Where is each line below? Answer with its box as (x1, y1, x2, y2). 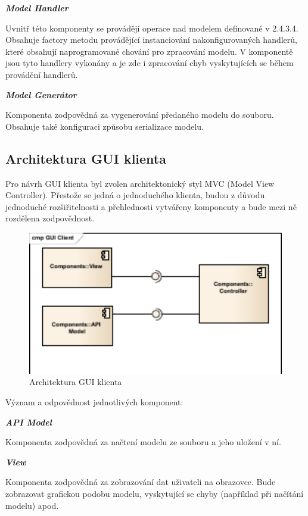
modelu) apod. (5, 499, 59, 511)
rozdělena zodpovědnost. (5, 212, 95, 224)
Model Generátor (5, 88, 77, 101)
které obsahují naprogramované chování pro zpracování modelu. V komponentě (5, 45, 293, 57)
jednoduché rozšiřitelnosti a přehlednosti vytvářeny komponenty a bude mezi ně (5, 200, 297, 212)
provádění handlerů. (5, 68, 78, 80)
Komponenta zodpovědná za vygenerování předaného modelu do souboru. (5, 108, 274, 121)
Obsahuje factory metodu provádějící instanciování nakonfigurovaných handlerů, (5, 33, 297, 46)
